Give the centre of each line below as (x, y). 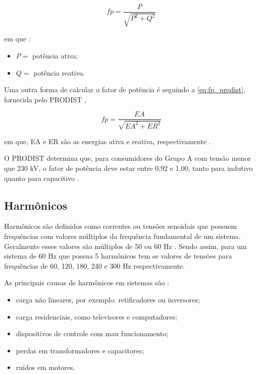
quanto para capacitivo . (42, 178)
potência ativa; (55, 56)
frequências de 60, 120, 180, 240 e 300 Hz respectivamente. (94, 265)
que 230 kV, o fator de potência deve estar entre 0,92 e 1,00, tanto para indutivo (128, 168)
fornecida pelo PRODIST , (45, 99)
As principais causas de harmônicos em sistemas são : (87, 283)
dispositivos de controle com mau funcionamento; (92, 333)
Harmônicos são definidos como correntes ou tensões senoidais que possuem (120, 226)
